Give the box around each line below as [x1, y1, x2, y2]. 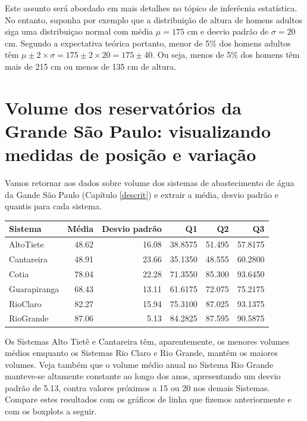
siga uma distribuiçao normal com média [5, 25, 153, 38]
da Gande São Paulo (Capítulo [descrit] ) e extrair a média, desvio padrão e [5, 188, 278, 200]
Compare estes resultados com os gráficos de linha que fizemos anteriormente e [5, 393, 292, 405]
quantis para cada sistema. [5, 200, 102, 212]
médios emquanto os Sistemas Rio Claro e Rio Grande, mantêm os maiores [5, 346, 278, 359]
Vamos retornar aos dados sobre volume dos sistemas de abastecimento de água [5, 177, 295, 189]
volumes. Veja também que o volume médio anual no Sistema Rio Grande [5, 358, 274, 370]
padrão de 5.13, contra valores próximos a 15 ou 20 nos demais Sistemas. [5, 381, 270, 394]
